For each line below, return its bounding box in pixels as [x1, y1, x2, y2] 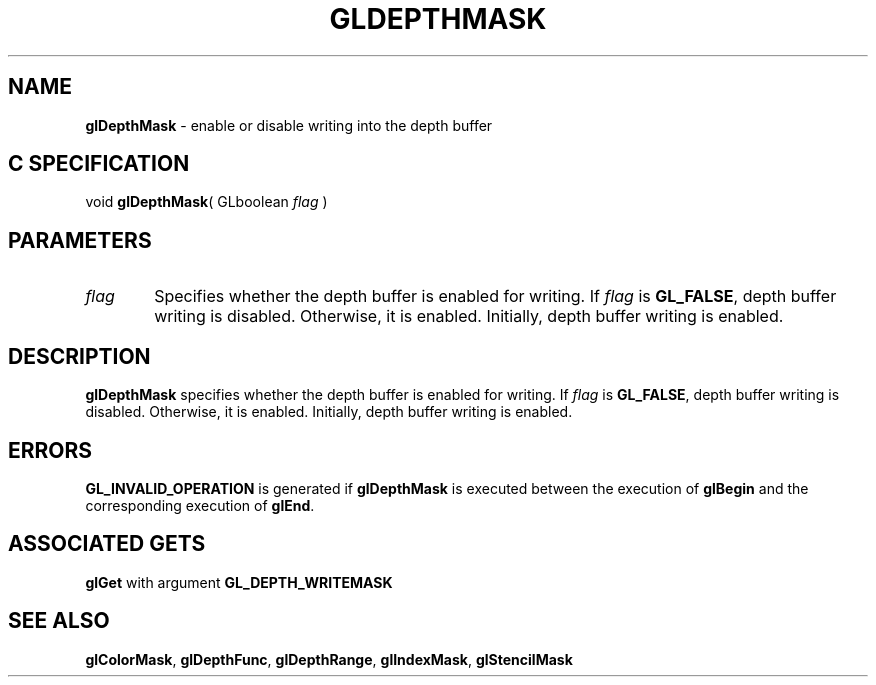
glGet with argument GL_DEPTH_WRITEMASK [85, 573, 393, 591]
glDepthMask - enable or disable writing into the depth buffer [85, 116, 493, 134]
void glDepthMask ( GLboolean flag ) [85, 193, 328, 211]
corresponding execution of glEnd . [85, 496, 315, 514]
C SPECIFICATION [8, 151, 190, 177]
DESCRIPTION [8, 343, 151, 369]
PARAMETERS [8, 227, 152, 253]
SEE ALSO [8, 608, 110, 634]
